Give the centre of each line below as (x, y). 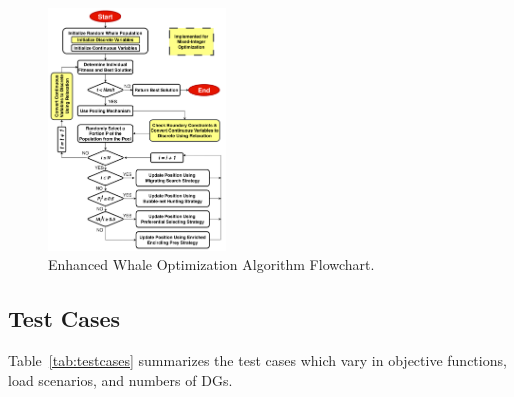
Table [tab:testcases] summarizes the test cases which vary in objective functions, (257, 360)
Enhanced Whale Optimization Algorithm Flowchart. (211, 264)
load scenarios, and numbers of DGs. (120, 379)
